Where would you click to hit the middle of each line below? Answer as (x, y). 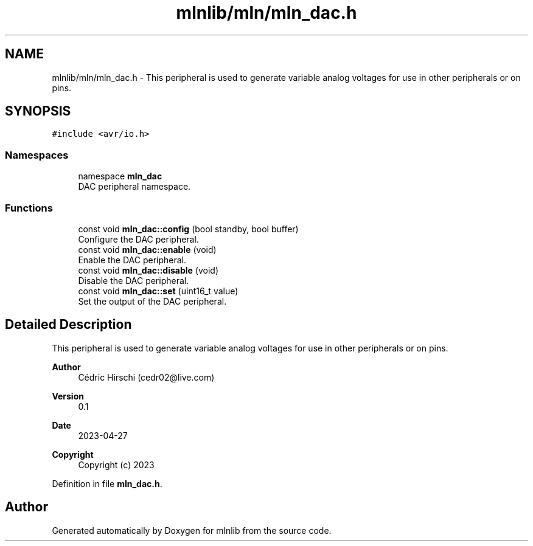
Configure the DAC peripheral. (138, 239)
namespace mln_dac (120, 176)
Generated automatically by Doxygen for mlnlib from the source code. (192, 530)
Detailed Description (68, 325)
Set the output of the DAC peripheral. (152, 301)
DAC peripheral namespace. (134, 187)
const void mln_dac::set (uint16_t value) (158, 291)
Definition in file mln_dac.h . (107, 483)
